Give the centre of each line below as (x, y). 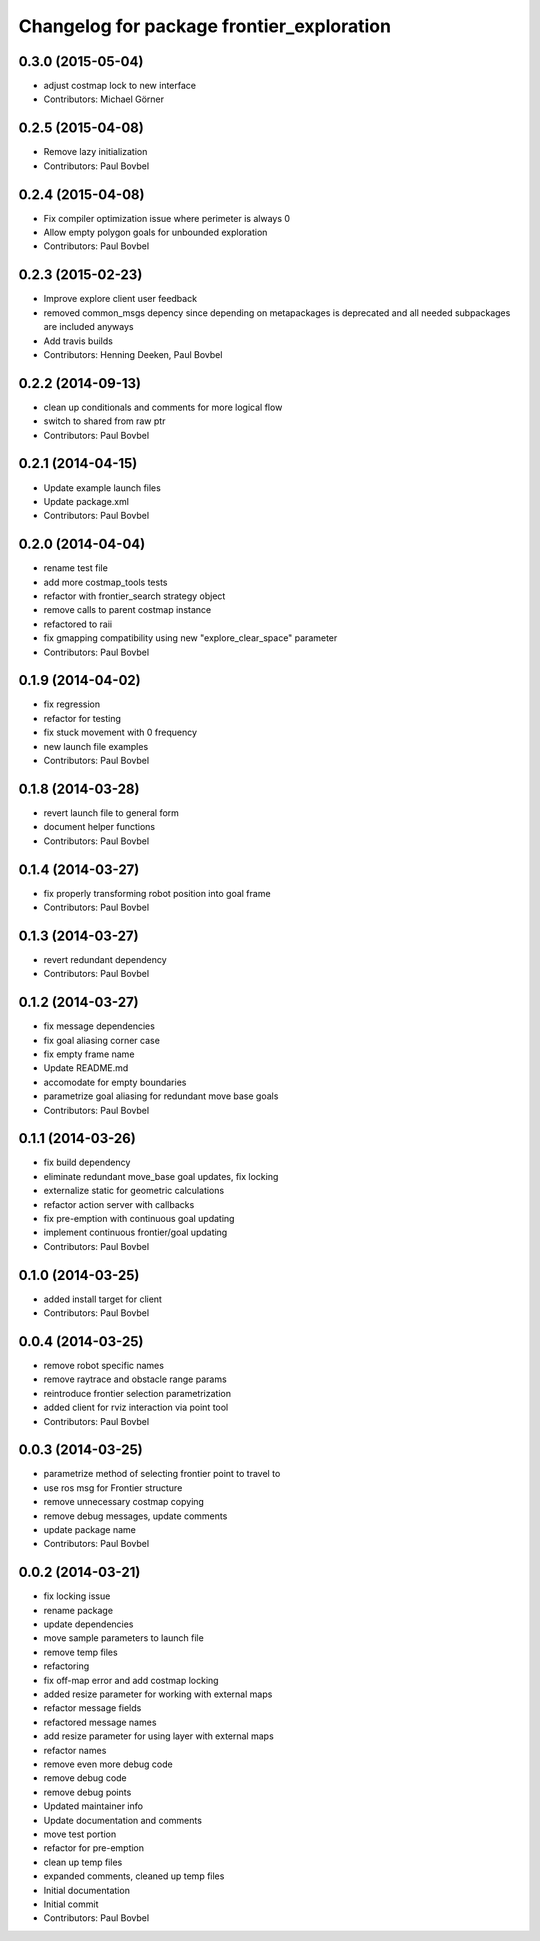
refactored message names (100, 1722)
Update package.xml (86, 501)
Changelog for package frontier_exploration (205, 26)
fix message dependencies (99, 1026)
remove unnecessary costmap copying (124, 1502)
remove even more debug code (108, 1764)
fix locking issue (77, 1596)
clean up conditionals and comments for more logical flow (163, 407)
